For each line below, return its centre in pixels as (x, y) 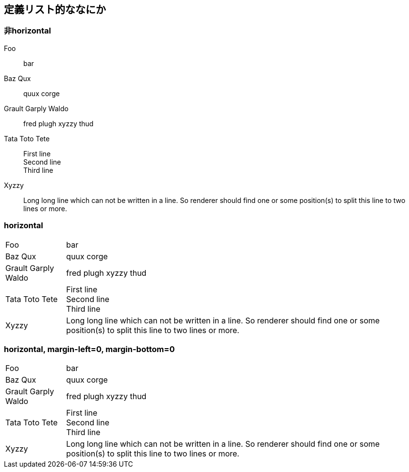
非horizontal (28, 31)
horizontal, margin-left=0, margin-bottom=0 (89, 349)
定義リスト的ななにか (55, 9)
